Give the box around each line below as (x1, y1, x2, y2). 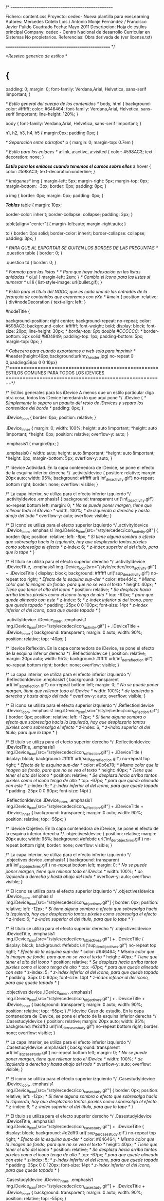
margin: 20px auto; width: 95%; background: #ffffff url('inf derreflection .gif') (5, 655, 153, 663)
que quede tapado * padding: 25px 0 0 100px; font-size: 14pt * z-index (5, 602, 148, 608)
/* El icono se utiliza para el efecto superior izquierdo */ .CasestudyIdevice (5, 1076, 155, 1081)
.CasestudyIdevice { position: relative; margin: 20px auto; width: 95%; (5, 1019, 146, 1024)
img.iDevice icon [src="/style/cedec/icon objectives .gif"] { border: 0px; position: (5, 899, 159, 907)
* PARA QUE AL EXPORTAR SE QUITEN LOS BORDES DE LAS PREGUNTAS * (5, 245, 158, 251)
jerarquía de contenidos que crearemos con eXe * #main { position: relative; (5, 294, 158, 300)
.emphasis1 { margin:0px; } (5, 441, 59, 447)
